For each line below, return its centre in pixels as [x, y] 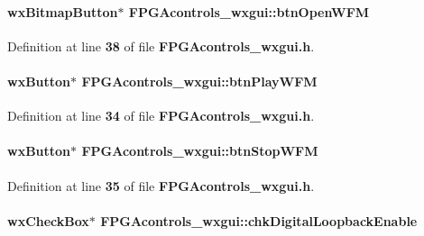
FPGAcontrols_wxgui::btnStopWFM [200, 151]
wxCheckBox [48, 220]
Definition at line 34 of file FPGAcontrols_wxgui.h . [161, 116]
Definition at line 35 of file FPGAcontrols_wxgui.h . [161, 185]
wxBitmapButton [63, 11]
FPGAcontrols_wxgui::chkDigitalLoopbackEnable [259, 220]
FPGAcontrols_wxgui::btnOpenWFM [249, 11]
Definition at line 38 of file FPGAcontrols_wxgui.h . [161, 45]
